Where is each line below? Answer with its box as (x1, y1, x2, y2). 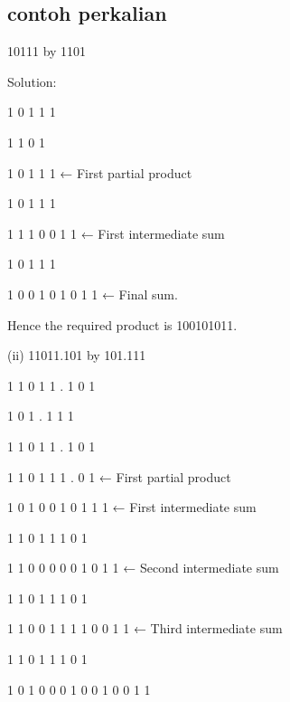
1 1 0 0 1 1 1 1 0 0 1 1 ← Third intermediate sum (7, 619, 283, 638)
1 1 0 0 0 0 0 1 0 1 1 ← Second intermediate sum (7, 558, 279, 577)
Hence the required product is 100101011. (7, 315, 238, 334)
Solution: (7, 71, 57, 90)
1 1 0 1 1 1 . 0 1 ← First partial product (7, 467, 231, 486)
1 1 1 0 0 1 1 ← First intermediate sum (7, 223, 225, 242)
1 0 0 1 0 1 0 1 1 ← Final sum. (7, 284, 178, 303)
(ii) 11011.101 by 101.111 (7, 346, 146, 365)
